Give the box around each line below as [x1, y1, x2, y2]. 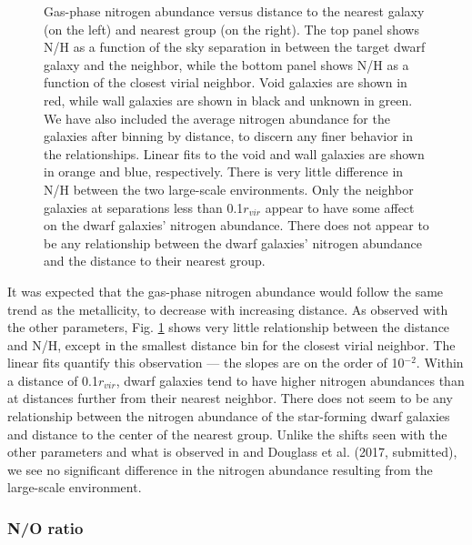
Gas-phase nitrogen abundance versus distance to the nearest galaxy [44, 2, 425, 20]
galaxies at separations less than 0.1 [44, 197, 244, 217]
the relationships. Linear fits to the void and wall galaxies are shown [44, 144, 425, 163]
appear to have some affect [265, 197, 415, 217]
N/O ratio [7, 516, 84, 539]
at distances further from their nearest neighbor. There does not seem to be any [7, 389, 453, 408]
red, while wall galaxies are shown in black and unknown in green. [44, 90, 413, 109]
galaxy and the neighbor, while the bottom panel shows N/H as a [44, 55, 409, 74]
